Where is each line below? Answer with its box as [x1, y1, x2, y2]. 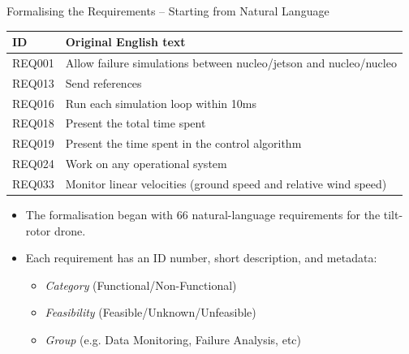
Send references [65, 74, 142, 91]
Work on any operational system [65, 155, 227, 172]
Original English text [65, 33, 186, 50]
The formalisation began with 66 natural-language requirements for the [25, 206, 381, 223]
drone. [54, 222, 86, 239]
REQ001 [12, 54, 54, 71]
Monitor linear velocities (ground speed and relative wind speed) [65, 175, 387, 192]
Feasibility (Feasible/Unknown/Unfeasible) [45, 304, 256, 321]
